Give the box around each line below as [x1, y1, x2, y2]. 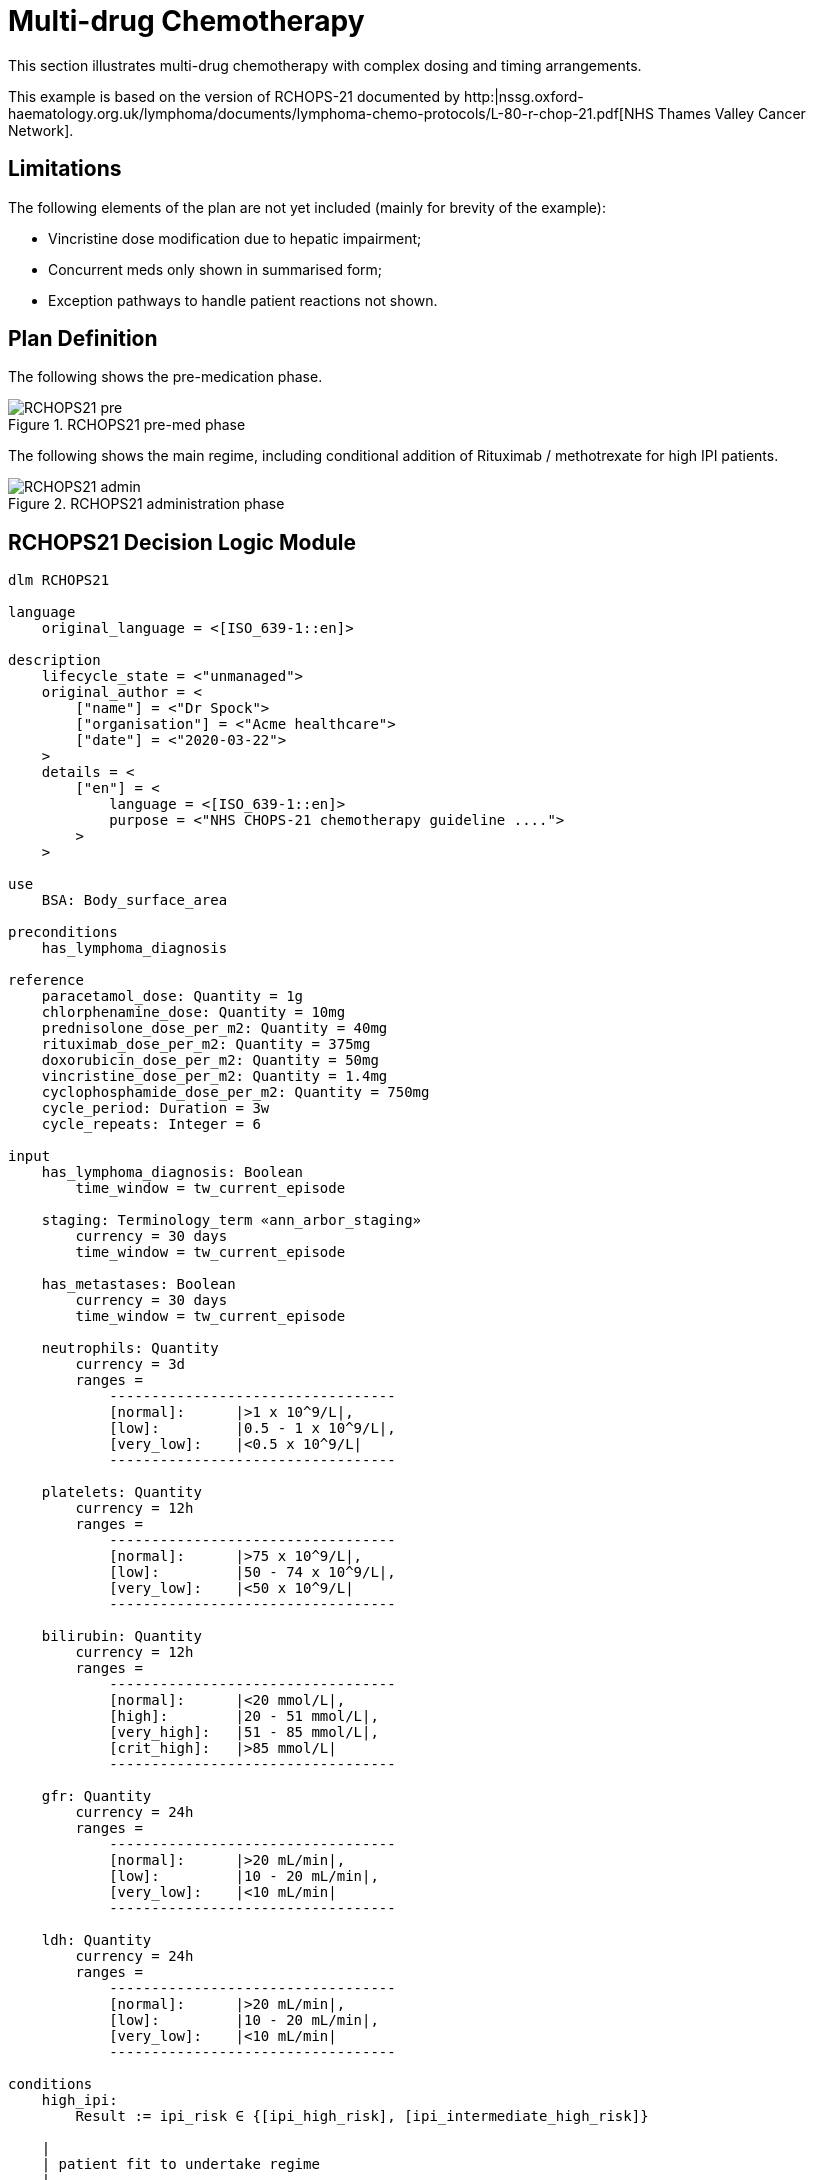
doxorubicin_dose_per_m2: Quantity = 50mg [41, 1052, 379, 1069]
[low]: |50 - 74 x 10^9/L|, [109, 1564, 396, 1581]
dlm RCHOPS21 [8, 572, 110, 589]
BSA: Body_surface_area [41, 892, 228, 909]
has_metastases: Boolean [41, 1276, 236, 1293]
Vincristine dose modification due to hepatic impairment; [48, 229, 422, 247]
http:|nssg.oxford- [464, 87, 584, 105]
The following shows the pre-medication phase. [8, 368, 323, 386]
